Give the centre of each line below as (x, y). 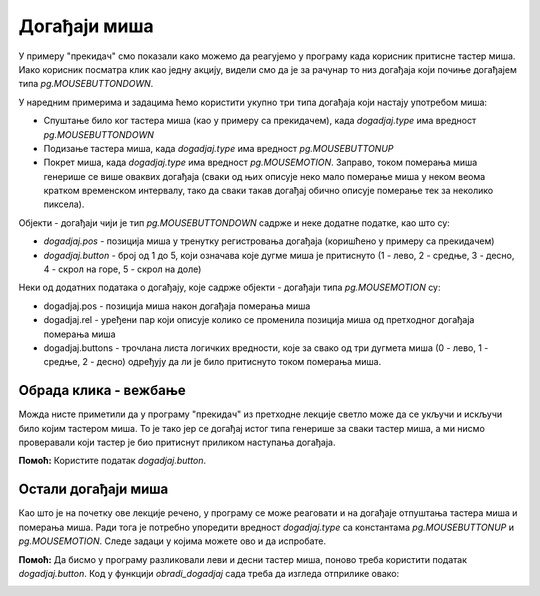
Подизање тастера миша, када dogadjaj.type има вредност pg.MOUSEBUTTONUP (218, 148)
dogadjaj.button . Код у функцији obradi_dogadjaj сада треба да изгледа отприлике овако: (209, 573)
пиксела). (64, 204)
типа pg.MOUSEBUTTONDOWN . (86, 84)
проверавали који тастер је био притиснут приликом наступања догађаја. (177, 442)
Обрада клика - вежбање (102, 390)
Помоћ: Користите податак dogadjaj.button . (112, 461)
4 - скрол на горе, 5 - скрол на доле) (122, 269)
